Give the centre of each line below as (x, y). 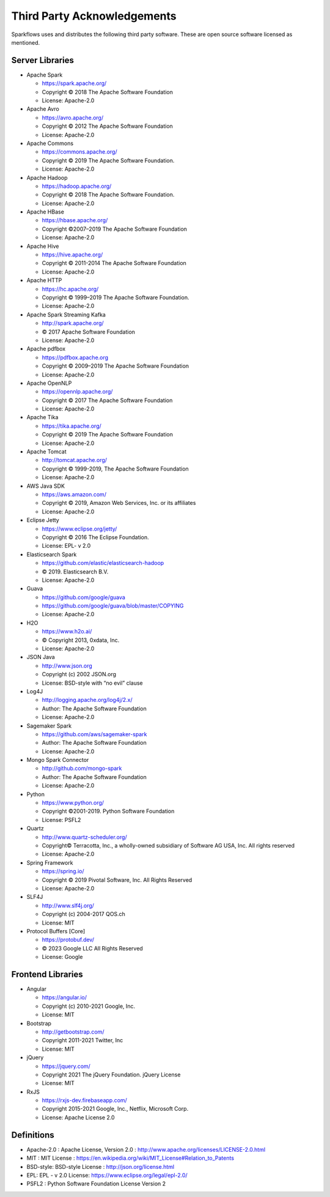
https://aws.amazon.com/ (74, 494)
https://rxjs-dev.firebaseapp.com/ (85, 1100)
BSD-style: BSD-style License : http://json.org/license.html (100, 1166)
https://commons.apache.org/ (79, 152)
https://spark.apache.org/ (74, 83)
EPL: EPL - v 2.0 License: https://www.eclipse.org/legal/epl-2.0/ (107, 1175)
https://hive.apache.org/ (72, 255)
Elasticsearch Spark (52, 554)
